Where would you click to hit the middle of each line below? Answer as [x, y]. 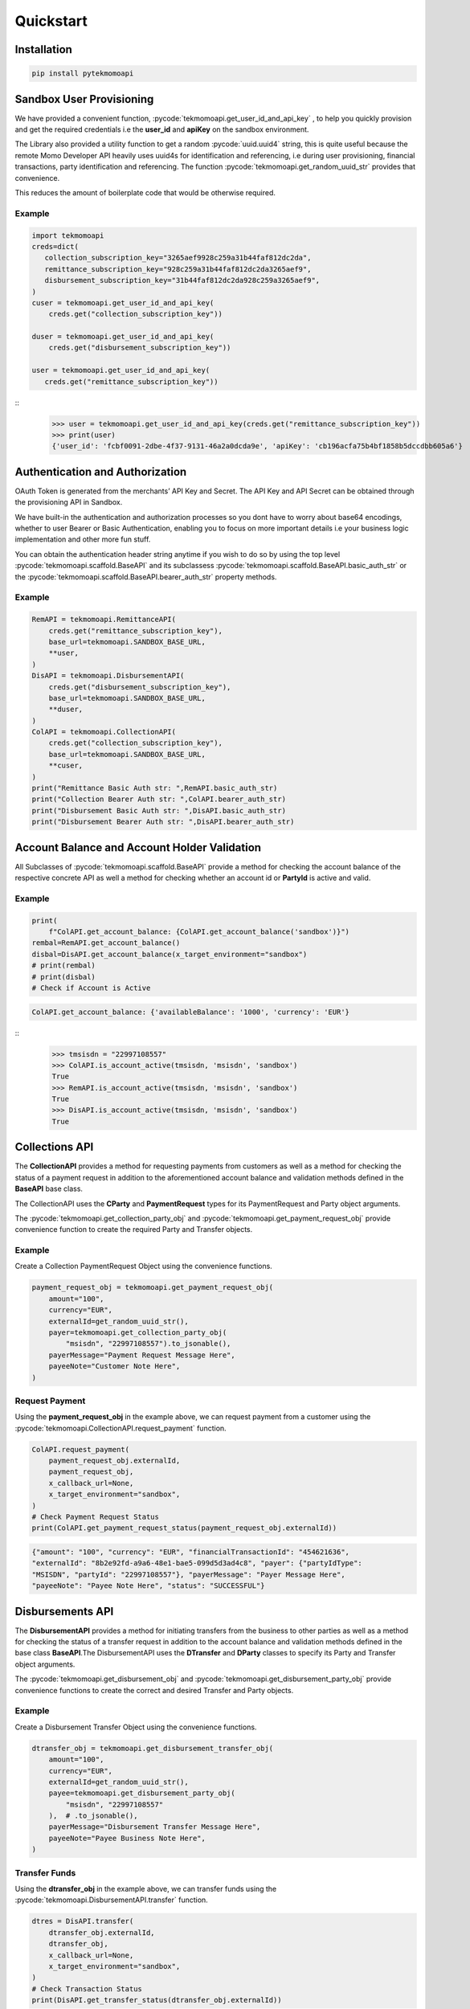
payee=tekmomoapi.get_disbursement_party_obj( [142, 1793]
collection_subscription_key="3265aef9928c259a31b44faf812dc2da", [178, 258]
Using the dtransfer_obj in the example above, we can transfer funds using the [146, 1888]
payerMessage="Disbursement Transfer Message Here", [155, 1827]
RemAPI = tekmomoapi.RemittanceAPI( [104, 620]
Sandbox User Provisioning [84, 99]
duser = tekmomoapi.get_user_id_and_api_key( [123, 337]
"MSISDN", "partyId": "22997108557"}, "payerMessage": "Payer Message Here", [188, 1574]
